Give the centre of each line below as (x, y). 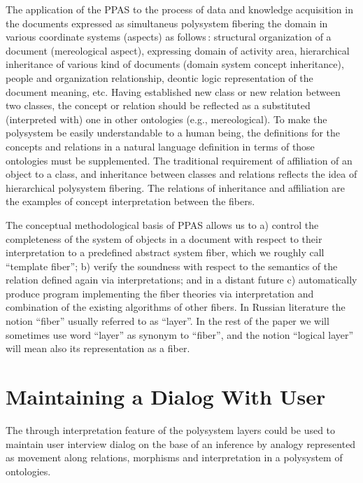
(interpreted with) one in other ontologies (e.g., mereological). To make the (166, 119)
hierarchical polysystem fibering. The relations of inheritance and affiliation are (176, 187)
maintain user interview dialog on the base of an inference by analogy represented (181, 443)
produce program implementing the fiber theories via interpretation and (160, 293)
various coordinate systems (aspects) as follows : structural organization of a (169, 37)
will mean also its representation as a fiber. (98, 348)
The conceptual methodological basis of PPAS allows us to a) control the (162, 224)
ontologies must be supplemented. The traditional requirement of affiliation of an (179, 160)
